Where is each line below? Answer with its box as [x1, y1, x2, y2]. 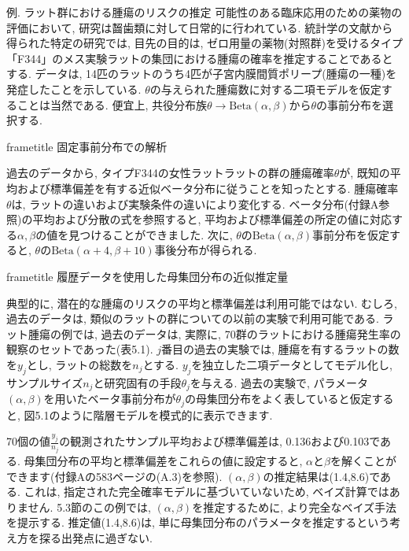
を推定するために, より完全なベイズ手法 [192, 498, 397, 515]
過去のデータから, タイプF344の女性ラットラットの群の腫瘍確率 [6, 165, 334, 181]
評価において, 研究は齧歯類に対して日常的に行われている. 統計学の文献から [6, 19, 393, 35]
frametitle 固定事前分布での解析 [6, 138, 168, 154]
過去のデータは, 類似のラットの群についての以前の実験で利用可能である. [6, 310, 379, 327]
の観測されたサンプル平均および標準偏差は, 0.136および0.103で [59, 433, 381, 449]
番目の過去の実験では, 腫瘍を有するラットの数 [160, 341, 400, 357]
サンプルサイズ [6, 374, 83, 390]
